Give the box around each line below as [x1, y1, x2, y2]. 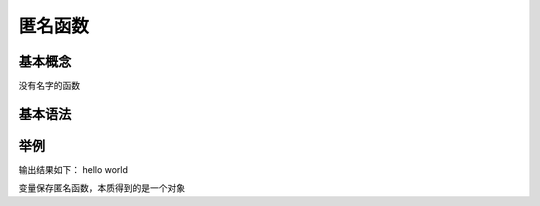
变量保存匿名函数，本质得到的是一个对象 [18, 182, 185, 194]
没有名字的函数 [18, 80, 80, 92]
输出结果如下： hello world [18, 163, 129, 175]
